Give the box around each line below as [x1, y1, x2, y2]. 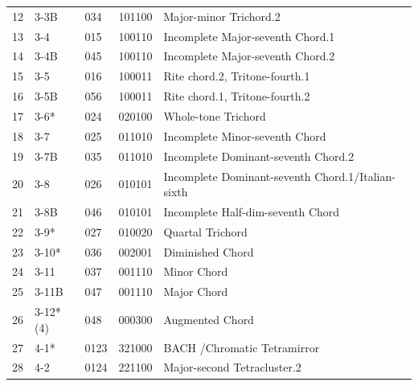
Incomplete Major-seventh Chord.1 [163, 27, 335, 44]
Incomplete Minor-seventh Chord [163, 127, 326, 144]
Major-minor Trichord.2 [163, 7, 281, 24]
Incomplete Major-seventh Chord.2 [163, 47, 335, 64]
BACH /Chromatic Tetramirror [163, 339, 320, 355]
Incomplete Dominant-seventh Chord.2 [163, 147, 354, 164]
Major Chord [163, 283, 228, 300]
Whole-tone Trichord [163, 107, 266, 124]
